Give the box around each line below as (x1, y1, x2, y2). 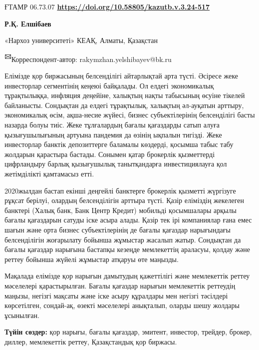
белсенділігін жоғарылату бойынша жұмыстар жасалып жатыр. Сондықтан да (4, 234, 241, 244)
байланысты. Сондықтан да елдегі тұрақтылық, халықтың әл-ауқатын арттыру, (4, 99, 244, 110)
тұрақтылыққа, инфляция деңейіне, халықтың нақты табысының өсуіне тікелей (4, 90, 245, 100)
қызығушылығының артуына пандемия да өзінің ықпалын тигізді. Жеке (4, 129, 222, 139)
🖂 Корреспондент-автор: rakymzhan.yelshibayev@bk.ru (4, 52, 172, 64)
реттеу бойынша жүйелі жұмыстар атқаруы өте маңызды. (4, 253, 179, 264)
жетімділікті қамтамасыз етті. (4, 168, 94, 178)
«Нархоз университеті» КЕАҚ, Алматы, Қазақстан (4, 35, 158, 45)
